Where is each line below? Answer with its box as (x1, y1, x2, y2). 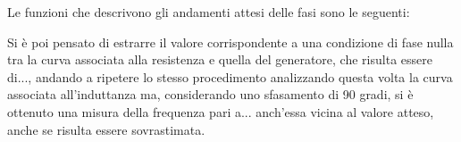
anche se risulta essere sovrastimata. (7, 120, 205, 138)
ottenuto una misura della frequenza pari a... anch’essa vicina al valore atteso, (7, 102, 434, 121)
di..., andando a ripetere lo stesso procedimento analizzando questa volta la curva (7, 67, 453, 86)
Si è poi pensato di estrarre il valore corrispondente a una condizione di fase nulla (7, 32, 454, 51)
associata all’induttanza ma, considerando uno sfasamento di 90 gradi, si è (7, 85, 414, 104)
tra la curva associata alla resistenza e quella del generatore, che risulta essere (7, 50, 432, 69)
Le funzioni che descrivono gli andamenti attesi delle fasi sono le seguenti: (7, 3, 410, 21)
